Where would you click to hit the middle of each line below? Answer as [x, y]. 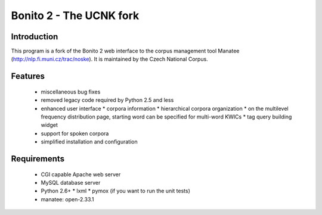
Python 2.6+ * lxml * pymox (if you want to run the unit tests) [116, 191]
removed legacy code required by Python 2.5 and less [107, 100]
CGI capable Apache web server [81, 174]
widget [49, 125]
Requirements [38, 159]
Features [28, 77]
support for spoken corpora [75, 133]
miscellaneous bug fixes [71, 92]
